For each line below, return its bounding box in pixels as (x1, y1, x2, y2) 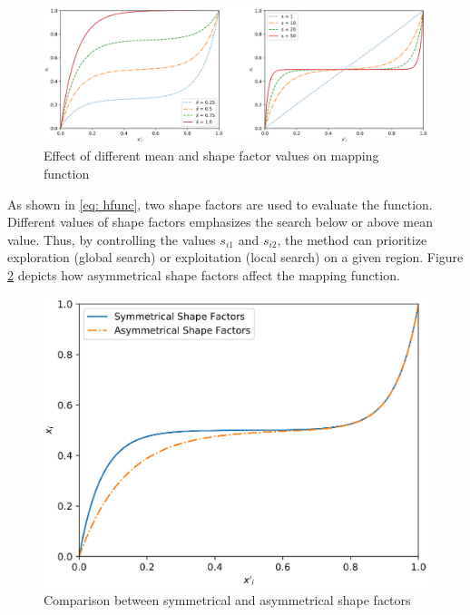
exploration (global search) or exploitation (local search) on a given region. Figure (7, 248, 464, 267)
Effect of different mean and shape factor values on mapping (44, 146, 379, 165)
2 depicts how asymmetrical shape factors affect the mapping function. (7, 266, 400, 285)
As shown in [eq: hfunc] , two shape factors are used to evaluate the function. (7, 194, 433, 213)
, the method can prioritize (277, 229, 427, 249)
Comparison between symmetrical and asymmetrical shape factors (44, 591, 411, 610)
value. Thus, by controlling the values (7, 229, 216, 249)
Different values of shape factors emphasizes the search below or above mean (7, 212, 433, 231)
